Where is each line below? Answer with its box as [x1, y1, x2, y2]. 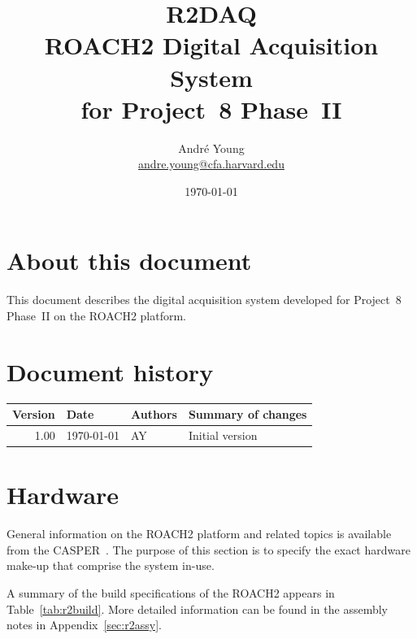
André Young [178, 139, 245, 156]
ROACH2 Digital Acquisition [44, 28, 379, 62]
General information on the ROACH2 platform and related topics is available [7, 525, 392, 542]
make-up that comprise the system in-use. [7, 557, 215, 574]
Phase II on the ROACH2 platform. [7, 307, 187, 324]
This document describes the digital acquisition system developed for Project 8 [7, 291, 402, 308]
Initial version [188, 427, 258, 444]
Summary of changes [188, 406, 307, 423]
